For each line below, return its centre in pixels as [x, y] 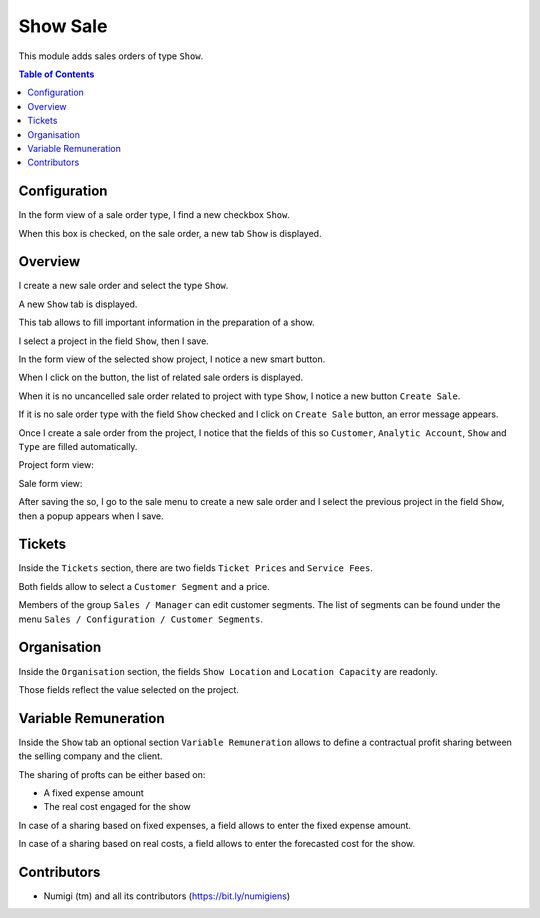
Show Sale [63, 26]
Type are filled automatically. [78, 446]
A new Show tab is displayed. [78, 304]
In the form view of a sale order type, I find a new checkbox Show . [154, 215]
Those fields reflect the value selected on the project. [129, 689]
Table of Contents [56, 74]
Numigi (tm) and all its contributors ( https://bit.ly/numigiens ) [167, 896]
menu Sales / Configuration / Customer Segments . [141, 619]
